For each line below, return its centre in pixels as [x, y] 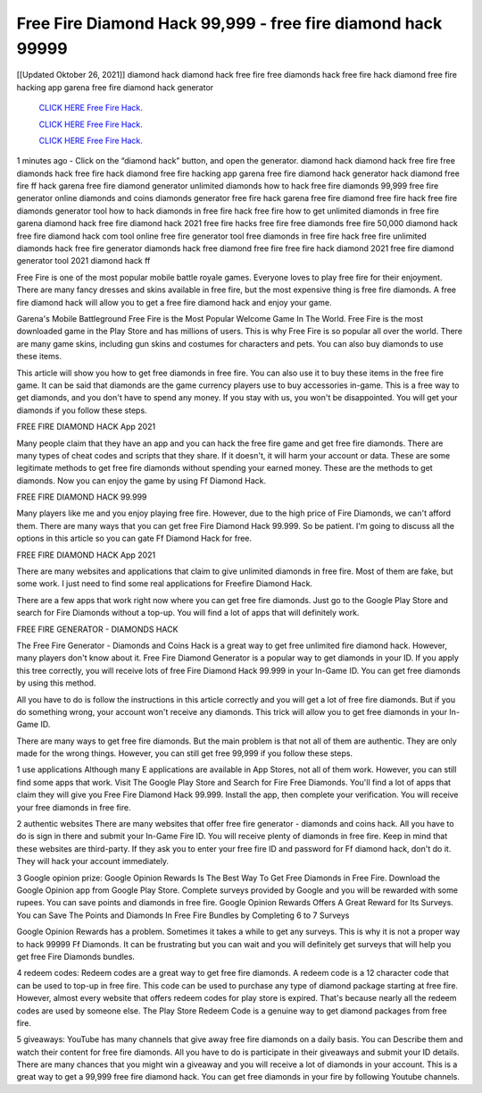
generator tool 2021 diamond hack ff [83, 261]
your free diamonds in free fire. [74, 807]
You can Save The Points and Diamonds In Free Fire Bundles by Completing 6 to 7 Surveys [183, 915]
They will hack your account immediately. [93, 862]
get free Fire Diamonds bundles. [76, 956]
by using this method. [56, 683]
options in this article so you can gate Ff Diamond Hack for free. [134, 538]
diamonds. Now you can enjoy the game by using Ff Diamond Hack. [141, 480]
